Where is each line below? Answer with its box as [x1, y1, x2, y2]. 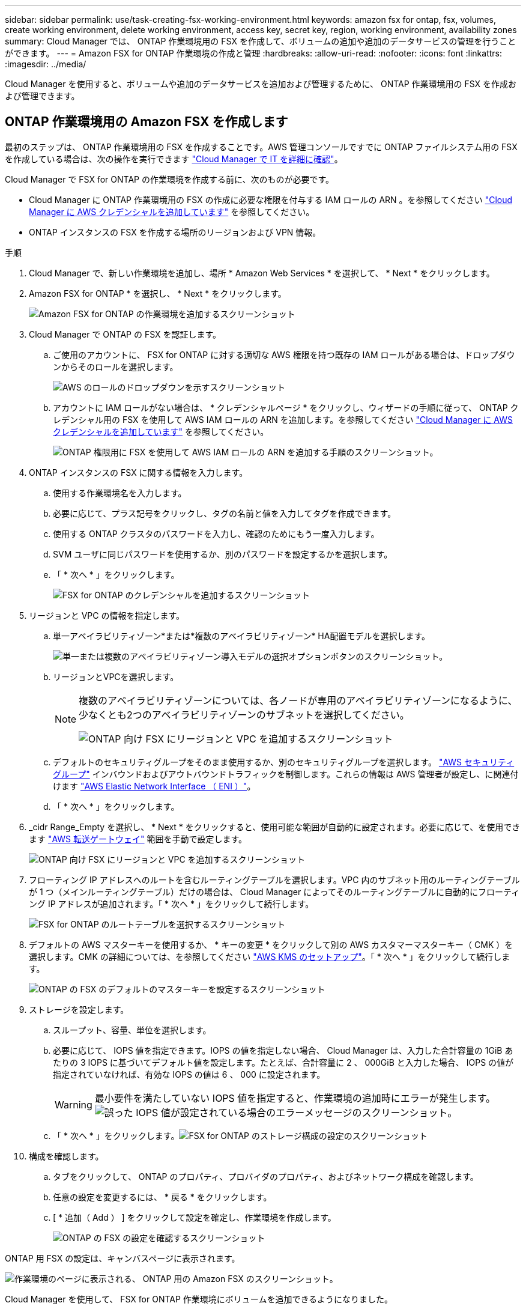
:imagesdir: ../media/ [5, 59, 86, 69]
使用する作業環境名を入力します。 [53, 487, 187, 498]
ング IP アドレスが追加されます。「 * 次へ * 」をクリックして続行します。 [29, 898, 314, 909]
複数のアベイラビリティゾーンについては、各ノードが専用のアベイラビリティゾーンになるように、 [79, 694, 518, 706]
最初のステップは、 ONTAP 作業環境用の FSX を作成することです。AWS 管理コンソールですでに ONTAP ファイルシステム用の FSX [5, 141, 518, 152]
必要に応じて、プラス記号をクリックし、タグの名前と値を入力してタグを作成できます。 [53, 508, 396, 518]
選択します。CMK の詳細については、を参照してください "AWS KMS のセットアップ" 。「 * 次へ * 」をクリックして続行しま [29, 951, 510, 962]
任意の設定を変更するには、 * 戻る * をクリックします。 [53, 1191, 272, 1202]
